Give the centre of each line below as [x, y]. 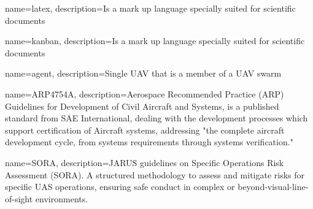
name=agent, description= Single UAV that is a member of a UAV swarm [143, 73]
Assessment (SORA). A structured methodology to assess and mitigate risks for [155, 174]
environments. [62, 198]
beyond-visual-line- [273, 187]
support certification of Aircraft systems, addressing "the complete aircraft [145, 130]
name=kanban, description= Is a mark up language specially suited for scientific [155, 41]
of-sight [19, 198]
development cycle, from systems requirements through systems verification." [149, 142]
